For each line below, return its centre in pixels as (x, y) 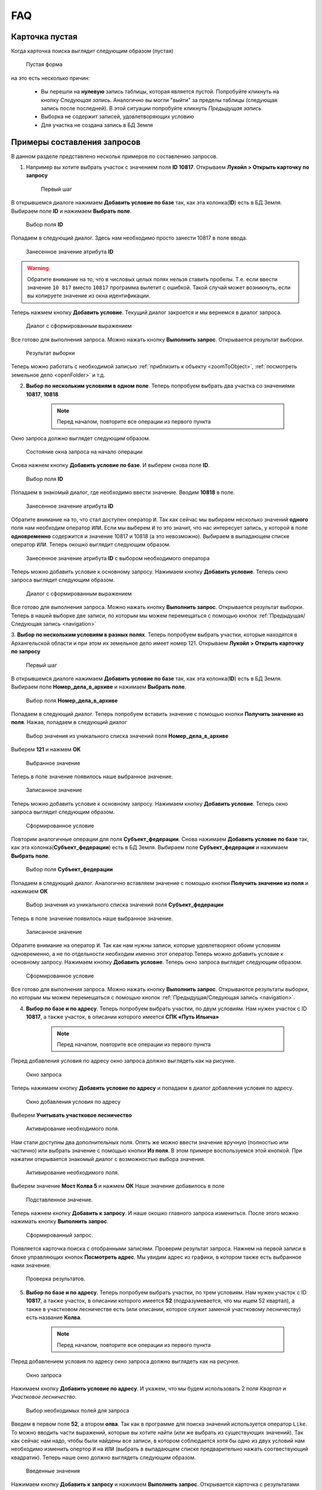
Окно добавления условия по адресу (73, 1101)
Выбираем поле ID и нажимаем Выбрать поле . (71, 211)
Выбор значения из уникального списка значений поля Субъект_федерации (125, 905)
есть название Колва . (54, 1317)
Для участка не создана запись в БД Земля (97, 125)
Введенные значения (53, 1471)
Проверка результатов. (56, 1279)
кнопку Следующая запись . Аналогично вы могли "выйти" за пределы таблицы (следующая (159, 100)
